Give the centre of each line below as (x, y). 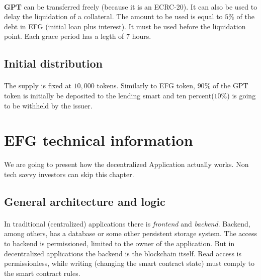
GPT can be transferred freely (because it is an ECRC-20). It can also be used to (131, 6)
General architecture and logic (85, 201)
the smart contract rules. (42, 273)
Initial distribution (53, 63)
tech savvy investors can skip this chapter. (69, 174)
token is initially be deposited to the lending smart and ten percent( (109, 95)
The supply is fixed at (38, 86)
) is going (241, 95)
